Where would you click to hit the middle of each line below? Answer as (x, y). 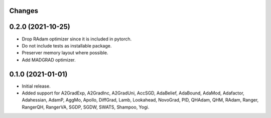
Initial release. (36, 86)
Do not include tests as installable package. (67, 45)
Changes (24, 11)
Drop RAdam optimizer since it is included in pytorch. (77, 39)
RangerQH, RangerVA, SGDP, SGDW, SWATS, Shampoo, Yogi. (86, 107)
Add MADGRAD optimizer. (49, 59)
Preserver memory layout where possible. (65, 53)
